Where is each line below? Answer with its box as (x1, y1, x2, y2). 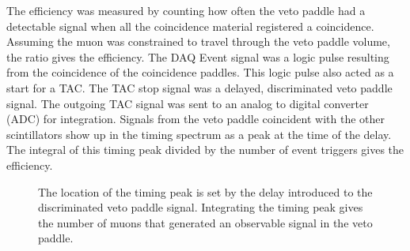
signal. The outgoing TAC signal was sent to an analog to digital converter (6, 95, 369, 111)
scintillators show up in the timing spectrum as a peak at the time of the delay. (6, 126, 392, 142)
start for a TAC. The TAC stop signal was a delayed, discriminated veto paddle (6, 79, 393, 96)
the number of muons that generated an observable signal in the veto (38, 214, 373, 230)
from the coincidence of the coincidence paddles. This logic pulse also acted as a (6, 64, 394, 81)
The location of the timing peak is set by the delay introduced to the (38, 183, 373, 200)
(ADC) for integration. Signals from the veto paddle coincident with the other (6, 111, 385, 127)
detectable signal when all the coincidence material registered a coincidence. (6, 17, 374, 34)
